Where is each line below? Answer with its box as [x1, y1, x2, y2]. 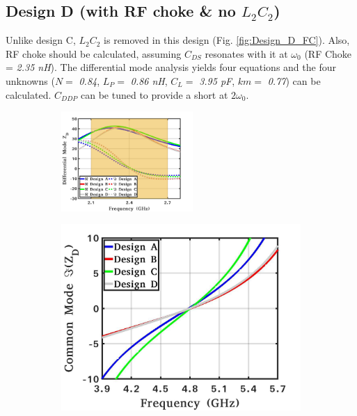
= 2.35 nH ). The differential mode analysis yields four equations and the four [6, 60, 336, 74]
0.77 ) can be [267, 73, 321, 88]
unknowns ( [6, 73, 55, 88]
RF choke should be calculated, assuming [6, 46, 182, 61]
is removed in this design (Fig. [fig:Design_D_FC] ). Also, [104, 33, 350, 47]
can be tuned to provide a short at [81, 87, 228, 102]
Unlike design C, [6, 33, 76, 47]
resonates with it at [205, 46, 288, 61]
